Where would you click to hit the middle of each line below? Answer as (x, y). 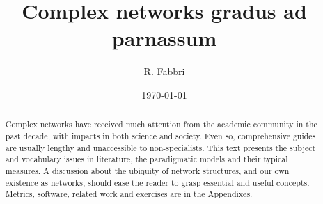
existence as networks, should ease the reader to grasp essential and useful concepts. (157, 182)
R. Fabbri (164, 71)
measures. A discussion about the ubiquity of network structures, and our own (147, 170)
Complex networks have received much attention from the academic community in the (161, 124)
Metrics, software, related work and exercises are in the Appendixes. (129, 194)
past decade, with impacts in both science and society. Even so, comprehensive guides (160, 135)
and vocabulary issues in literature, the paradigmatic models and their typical (147, 159)
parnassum (164, 38)
